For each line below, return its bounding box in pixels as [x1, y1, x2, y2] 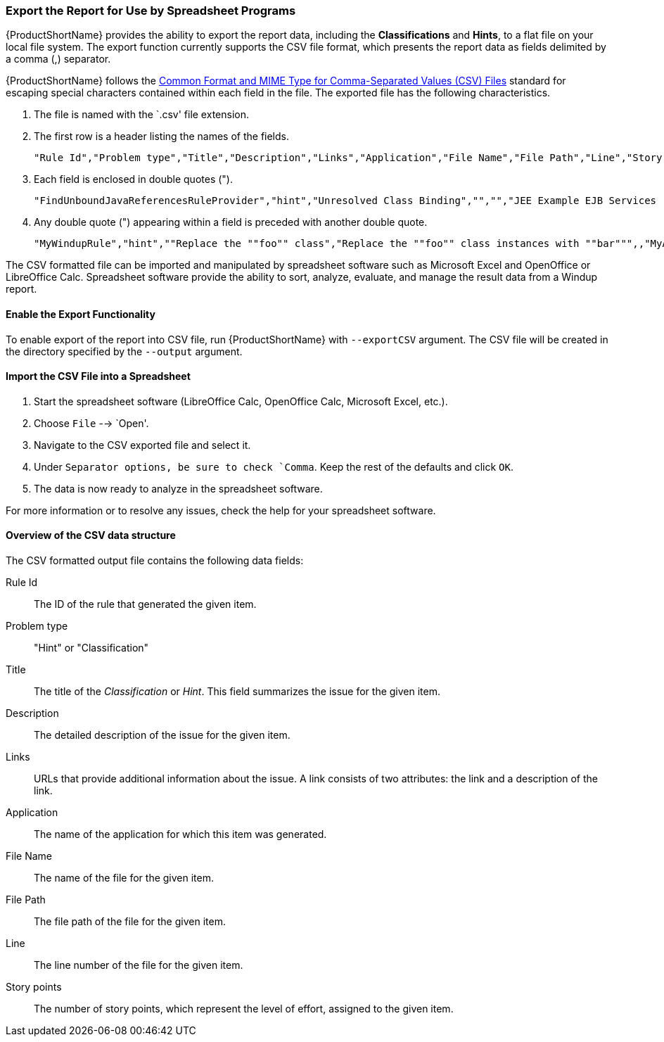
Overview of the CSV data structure [6, 529, 176, 542]
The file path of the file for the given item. [34, 915, 226, 928]
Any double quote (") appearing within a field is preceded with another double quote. [34, 216, 428, 229]
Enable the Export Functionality [6, 307, 155, 320]
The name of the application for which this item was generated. [34, 828, 327, 841]
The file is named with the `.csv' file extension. [34, 108, 249, 121]
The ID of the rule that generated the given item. [34, 598, 257, 611]
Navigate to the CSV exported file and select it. [34, 438, 251, 451]
